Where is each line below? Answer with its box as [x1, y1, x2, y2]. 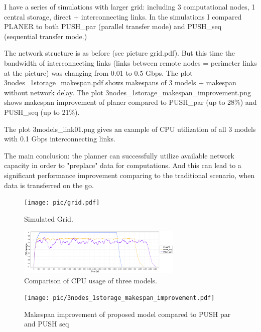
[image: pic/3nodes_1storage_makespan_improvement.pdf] [24, 294, 215, 302]
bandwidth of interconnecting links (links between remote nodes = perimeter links [4, 57, 257, 68]
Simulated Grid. [24, 213, 73, 224]
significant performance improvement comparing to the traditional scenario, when [4, 170, 255, 180]
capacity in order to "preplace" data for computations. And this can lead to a [4, 160, 241, 171]
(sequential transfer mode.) [4, 31, 87, 41]
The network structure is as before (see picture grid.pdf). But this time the [4, 48, 235, 58]
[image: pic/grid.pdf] [24, 199, 100, 207]
